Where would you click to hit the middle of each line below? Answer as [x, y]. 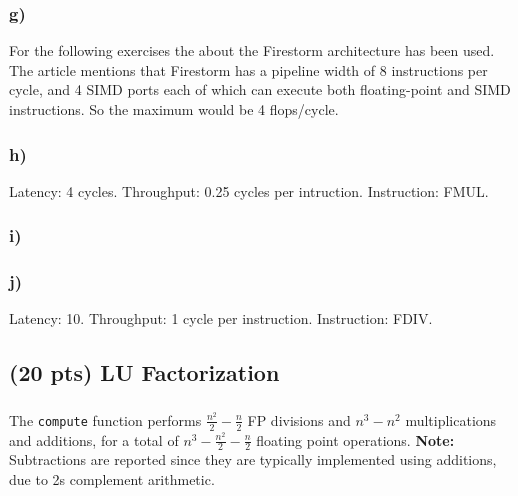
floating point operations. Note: [355, 439]
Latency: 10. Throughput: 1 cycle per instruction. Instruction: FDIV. [221, 318]
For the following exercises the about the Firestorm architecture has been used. [252, 50]
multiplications [451, 419]
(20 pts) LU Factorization [144, 372]
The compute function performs [105, 419]
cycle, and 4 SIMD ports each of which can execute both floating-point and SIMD [260, 89]
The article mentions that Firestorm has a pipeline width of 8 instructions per [248, 69]
